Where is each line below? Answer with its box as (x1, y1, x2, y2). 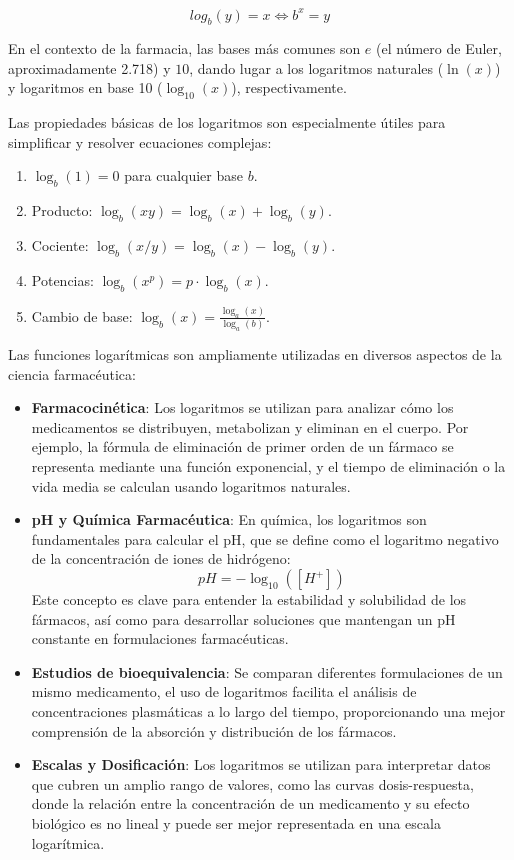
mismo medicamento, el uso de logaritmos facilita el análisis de (31, 681, 417, 702)
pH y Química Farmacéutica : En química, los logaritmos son (31, 509, 427, 530)
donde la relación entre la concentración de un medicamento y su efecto (31, 793, 470, 814)
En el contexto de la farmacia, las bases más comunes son (8, 38, 361, 59)
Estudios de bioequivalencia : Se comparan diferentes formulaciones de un (31, 661, 503, 682)
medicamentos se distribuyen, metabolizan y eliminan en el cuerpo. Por (31, 416, 469, 437)
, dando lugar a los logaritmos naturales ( (189, 57, 444, 78)
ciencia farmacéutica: (8, 363, 136, 384)
